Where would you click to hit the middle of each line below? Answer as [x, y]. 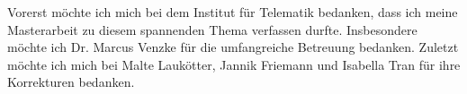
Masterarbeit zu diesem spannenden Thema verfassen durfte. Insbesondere [212, 29]
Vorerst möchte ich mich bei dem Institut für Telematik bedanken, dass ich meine [233, 12]
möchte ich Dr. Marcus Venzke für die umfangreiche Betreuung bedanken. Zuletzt [233, 47]
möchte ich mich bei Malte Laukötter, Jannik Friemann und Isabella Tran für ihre [234, 64]
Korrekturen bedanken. [71, 82]
